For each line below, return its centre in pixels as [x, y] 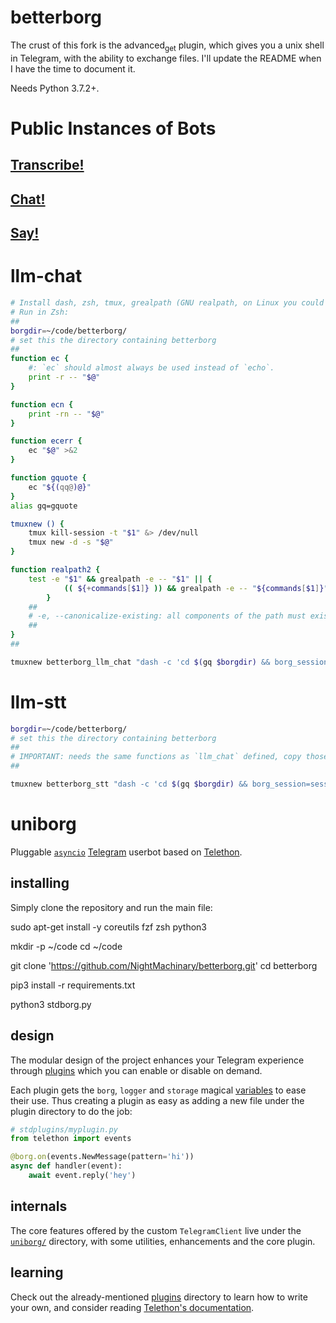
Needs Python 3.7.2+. [55, 88]
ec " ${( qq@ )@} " [60, 487]
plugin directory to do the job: [71, 1111]
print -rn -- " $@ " [66, 414]
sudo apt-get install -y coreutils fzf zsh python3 [109, 927]
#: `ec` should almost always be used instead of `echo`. [151, 368]
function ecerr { [46, 441]
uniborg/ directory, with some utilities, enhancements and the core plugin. [163, 1241]
